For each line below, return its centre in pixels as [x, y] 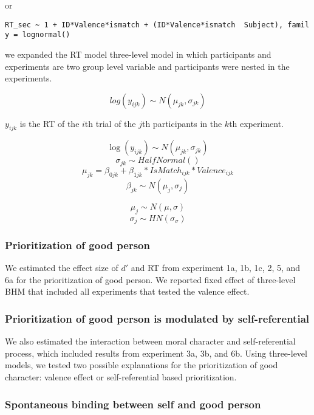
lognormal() [46, 35]
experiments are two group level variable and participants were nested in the [147, 66]
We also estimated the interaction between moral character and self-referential [150, 341]
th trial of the [110, 123]
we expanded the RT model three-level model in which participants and [138, 54]
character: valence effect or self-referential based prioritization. [121, 376]
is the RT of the [49, 123]
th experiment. [257, 123]
